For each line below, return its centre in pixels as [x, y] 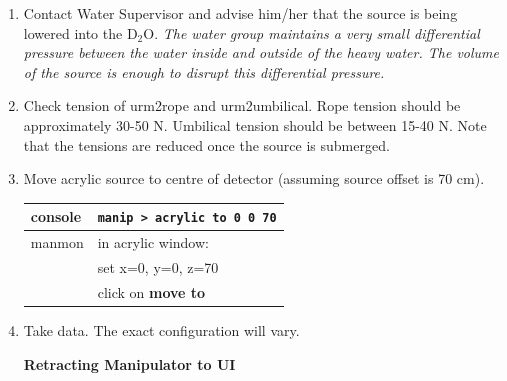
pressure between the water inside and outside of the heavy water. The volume [261, 52]
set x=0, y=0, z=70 [158, 267]
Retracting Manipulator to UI [129, 363]
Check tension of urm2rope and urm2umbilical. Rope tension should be [242, 105]
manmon [57, 242]
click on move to [151, 291]
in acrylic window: [153, 242]
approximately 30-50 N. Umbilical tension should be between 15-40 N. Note [255, 124]
